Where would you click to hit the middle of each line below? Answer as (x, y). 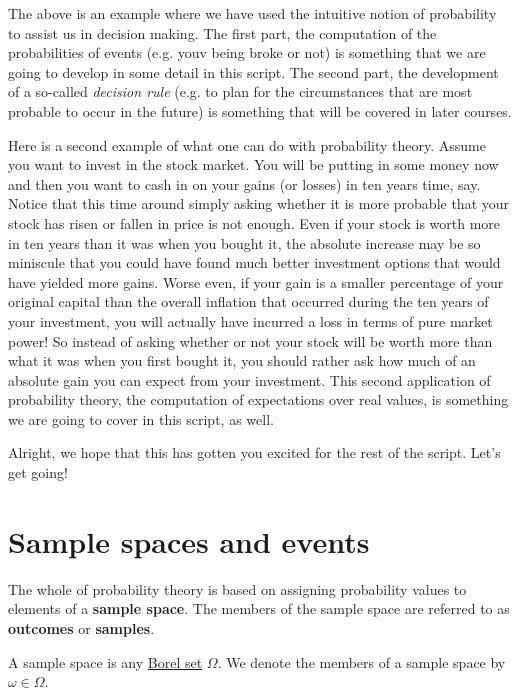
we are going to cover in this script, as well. (141, 418)
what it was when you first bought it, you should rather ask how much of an (242, 360)
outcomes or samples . (81, 627)
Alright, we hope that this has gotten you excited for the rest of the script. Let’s (254, 452)
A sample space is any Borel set (105, 661)
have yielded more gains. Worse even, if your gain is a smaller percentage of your (256, 281)
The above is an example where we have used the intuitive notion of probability (252, 13)
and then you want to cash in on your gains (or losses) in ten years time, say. (244, 183)
